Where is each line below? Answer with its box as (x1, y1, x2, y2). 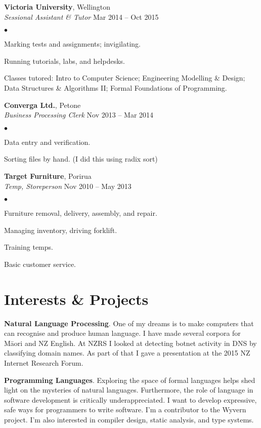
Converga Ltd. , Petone (4, 99, 81, 110)
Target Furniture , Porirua (4, 170, 92, 181)
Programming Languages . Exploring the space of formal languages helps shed (4, 374, 255, 385)
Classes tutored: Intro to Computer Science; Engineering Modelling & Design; (4, 72, 245, 83)
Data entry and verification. (4, 136, 91, 147)
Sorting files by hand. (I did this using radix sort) (4, 153, 158, 164)
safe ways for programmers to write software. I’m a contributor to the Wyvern (4, 404, 246, 415)
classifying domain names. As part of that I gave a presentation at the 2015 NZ (4, 347, 250, 358)
